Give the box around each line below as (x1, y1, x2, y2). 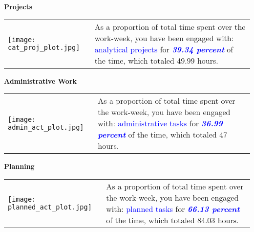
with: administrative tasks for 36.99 (98, 117, 223, 129)
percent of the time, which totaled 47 (98, 129, 228, 140)
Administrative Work (4, 75, 77, 86)
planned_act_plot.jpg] (8, 203, 92, 211)
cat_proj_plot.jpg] (8, 43, 80, 51)
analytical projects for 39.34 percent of (94, 43, 233, 55)
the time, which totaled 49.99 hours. (94, 54, 218, 66)
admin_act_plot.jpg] (8, 123, 84, 131)
